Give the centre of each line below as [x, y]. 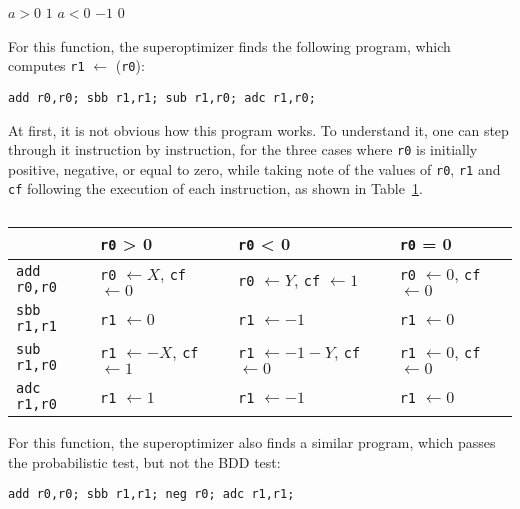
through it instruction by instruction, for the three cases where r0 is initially [243, 149]
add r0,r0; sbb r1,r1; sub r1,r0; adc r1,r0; [162, 97]
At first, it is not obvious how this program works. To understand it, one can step [258, 129]
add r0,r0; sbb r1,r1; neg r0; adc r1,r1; [151, 494]
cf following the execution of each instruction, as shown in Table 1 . [215, 188]
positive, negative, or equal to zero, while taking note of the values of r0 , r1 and [254, 168]
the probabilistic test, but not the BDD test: [144, 461]
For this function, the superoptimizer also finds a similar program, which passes [252, 442]
